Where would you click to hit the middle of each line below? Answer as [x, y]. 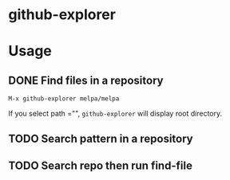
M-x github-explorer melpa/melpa [64, 99]
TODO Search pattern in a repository [101, 138]
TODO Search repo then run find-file [101, 165]
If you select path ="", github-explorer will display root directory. [115, 114]
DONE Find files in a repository [86, 80]
